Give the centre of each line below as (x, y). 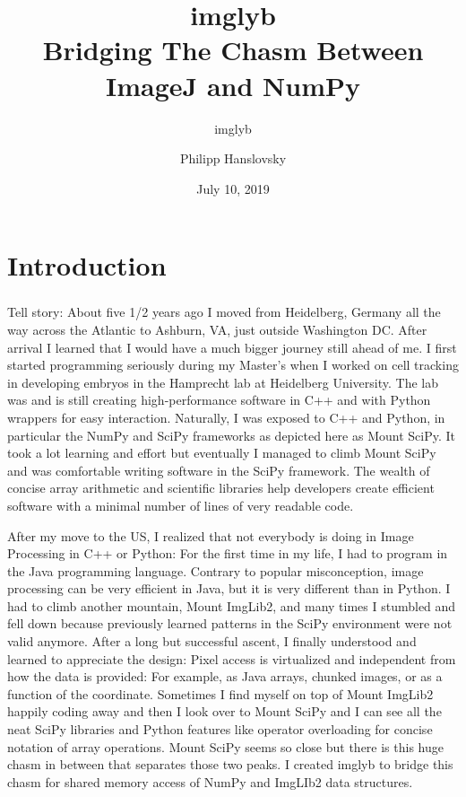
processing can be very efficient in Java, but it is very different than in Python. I (229, 588)
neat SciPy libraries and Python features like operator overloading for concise (220, 729)
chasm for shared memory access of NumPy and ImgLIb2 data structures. (210, 781)
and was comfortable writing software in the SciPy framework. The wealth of (219, 470)
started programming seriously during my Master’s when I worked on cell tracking (233, 365)
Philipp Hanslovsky (233, 158)
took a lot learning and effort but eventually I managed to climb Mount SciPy (222, 453)
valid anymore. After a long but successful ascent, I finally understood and (212, 641)
